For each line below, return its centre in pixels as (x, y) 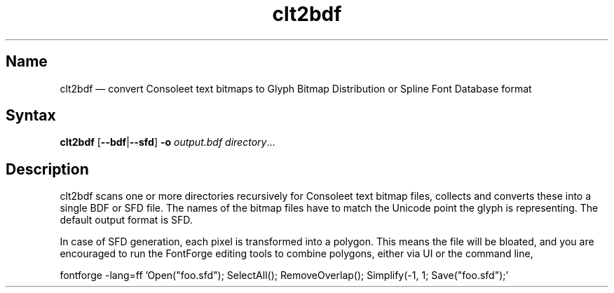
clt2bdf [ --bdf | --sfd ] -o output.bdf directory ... (168, 142)
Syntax (31, 116)
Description (47, 169)
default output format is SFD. (126, 220)
